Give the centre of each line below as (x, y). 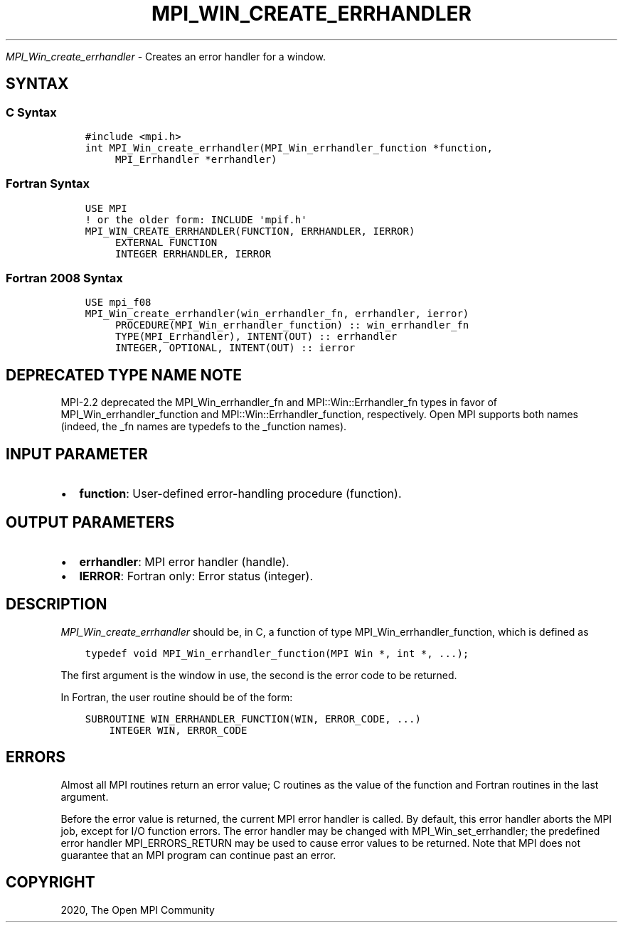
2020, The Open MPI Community (138, 910)
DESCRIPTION (57, 604)
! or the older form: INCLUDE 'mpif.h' (196, 219)
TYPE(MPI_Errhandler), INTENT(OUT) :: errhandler (256, 337)
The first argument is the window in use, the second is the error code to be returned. (259, 675)
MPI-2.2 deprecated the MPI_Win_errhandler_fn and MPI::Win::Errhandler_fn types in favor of (279, 402)
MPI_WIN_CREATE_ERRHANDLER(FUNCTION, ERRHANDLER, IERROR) (250, 231)
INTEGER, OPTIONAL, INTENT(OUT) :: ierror (235, 348)
